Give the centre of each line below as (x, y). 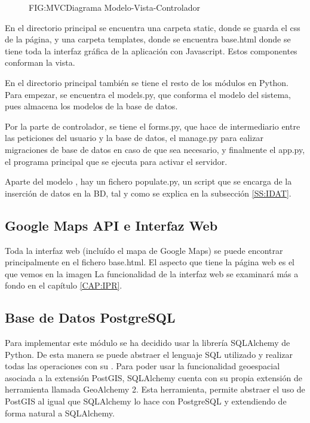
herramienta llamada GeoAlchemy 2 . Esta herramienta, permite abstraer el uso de (155, 389)
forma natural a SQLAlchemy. (60, 413)
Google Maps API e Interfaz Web (111, 225)
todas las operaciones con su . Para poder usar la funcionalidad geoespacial (142, 366)
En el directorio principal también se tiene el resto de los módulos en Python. (147, 82)
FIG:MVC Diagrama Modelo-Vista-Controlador (114, 7)
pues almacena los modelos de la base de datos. (91, 106)
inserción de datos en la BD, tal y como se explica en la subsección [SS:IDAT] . (148, 193)
